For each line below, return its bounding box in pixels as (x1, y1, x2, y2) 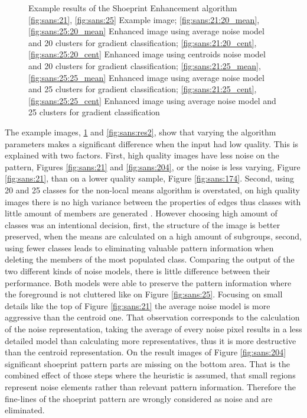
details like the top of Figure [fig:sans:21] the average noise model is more (5, 299, 270, 312)
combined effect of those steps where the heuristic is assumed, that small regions (5, 369, 296, 381)
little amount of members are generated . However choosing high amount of (5, 207, 277, 219)
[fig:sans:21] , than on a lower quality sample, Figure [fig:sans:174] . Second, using (5, 172, 295, 184)
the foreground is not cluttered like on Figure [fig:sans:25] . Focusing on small (5, 288, 283, 300)
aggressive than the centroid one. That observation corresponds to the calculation (5, 311, 300, 323)
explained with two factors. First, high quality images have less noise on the (5, 149, 279, 161)
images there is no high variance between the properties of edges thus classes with (5, 195, 301, 208)
